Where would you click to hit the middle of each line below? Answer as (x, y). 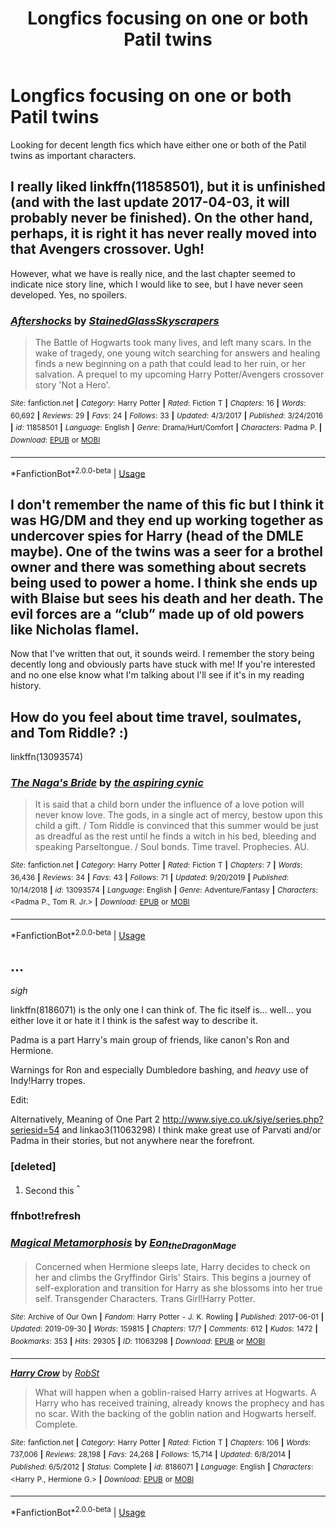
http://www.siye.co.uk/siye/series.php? (243, 1119)
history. (26, 686)
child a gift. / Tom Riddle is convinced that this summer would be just (176, 826)
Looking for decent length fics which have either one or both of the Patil (158, 144)
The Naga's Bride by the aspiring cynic (107, 782)
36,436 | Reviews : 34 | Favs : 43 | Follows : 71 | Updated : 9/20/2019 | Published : (150, 877)
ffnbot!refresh (46, 1216)
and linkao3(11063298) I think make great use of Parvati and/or (191, 1130)
